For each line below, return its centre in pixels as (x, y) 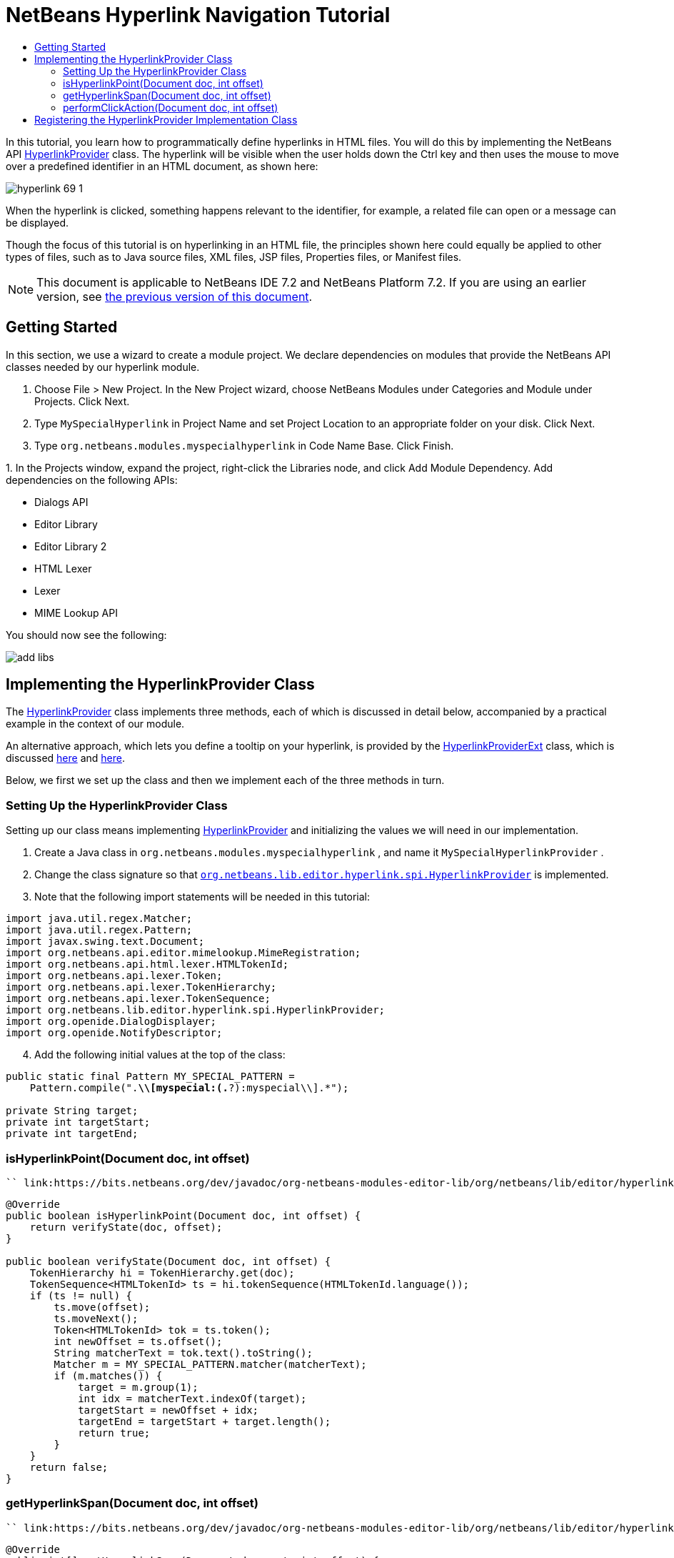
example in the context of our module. (95, 724)
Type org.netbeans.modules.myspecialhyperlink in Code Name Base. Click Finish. (244, 445)
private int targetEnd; (72, 1134)
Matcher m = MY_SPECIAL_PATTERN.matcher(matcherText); (210, 1364)
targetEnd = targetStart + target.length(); (205, 1421)
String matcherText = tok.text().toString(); (183, 1353)
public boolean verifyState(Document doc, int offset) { (168, 1261)
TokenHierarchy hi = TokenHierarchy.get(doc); (162, 1272)
